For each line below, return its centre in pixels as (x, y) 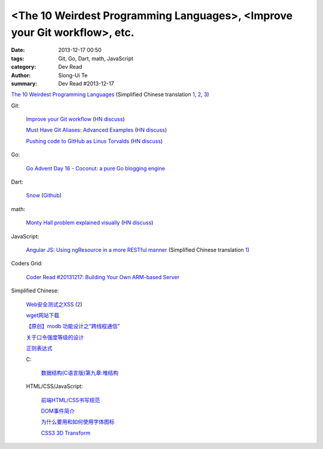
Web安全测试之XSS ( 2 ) (54, 304)
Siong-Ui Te (73, 75)
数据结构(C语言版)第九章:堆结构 (80, 372)
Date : (18, 50)
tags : (18, 58)
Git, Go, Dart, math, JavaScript (96, 58)
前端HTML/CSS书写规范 (71, 400)
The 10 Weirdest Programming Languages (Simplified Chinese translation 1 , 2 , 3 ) (110, 94)
